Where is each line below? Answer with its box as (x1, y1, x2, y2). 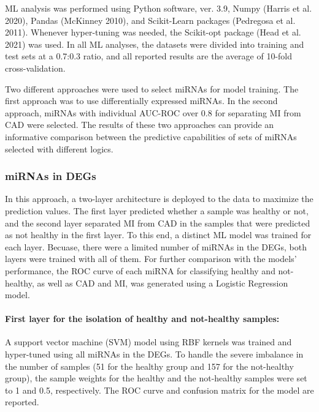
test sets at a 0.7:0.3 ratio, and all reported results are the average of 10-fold (5, 50, 293, 62)
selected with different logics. (5, 142, 113, 155)
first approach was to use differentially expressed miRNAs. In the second (5, 94, 278, 107)
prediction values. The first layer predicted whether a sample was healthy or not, (5, 204, 309, 217)
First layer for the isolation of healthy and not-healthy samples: (5, 312, 280, 325)
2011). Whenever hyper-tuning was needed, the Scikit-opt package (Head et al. (5, 26, 301, 39)
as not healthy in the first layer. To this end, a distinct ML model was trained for (5, 228, 312, 241)
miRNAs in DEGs (5, 168, 96, 184)
